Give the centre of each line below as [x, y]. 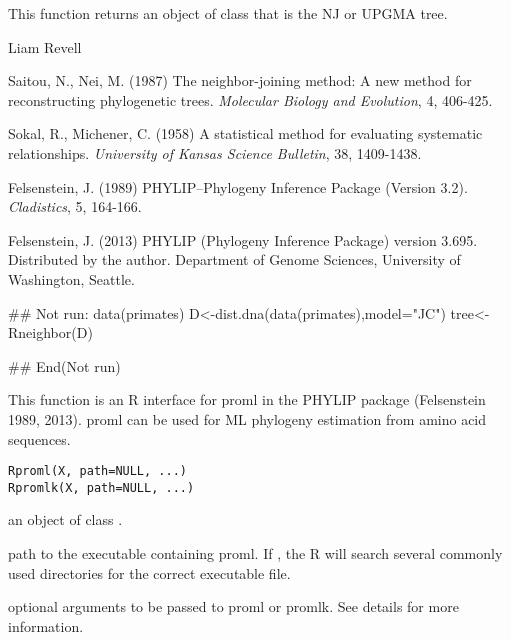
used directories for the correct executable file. [149, 572]
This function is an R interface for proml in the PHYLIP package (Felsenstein [247, 399]
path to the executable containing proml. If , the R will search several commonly [255, 553]
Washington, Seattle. [71, 278]
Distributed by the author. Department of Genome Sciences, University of [234, 259]
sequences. [39, 438]
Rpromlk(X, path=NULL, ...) [101, 487]
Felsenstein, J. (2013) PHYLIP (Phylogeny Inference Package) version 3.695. [243, 239]
